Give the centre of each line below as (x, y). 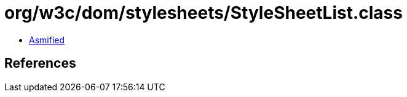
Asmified (47, 40)
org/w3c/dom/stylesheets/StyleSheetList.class (204, 13)
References (40, 63)
